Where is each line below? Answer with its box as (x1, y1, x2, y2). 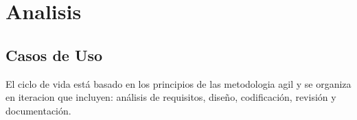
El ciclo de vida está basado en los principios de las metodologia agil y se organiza (5, 76, 352, 91)
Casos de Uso (5, 44, 103, 65)
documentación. (5, 103, 71, 117)
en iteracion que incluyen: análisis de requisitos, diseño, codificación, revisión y (5, 90, 336, 104)
